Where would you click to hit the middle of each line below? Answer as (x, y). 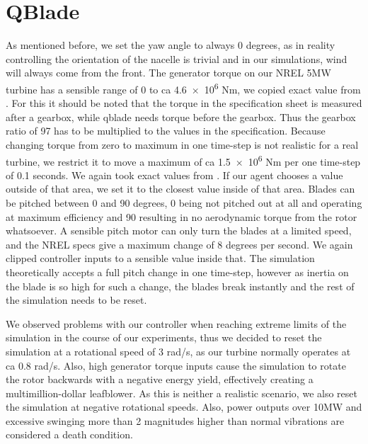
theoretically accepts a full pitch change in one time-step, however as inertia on (177, 272)
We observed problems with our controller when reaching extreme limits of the (176, 323)
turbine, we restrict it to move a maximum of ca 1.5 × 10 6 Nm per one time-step (183, 160)
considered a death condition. (69, 434)
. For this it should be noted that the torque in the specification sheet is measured (184, 103)
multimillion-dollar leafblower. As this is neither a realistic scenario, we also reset (182, 393)
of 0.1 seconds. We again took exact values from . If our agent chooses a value (174, 175)
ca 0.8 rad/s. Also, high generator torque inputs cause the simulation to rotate (176, 365)
